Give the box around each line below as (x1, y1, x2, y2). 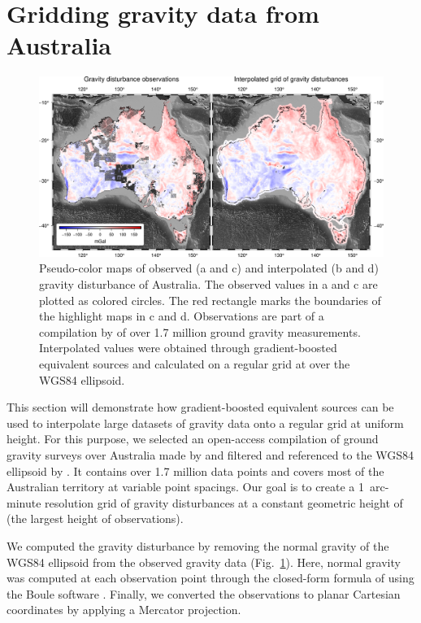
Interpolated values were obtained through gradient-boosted (39, 339, 337, 356)
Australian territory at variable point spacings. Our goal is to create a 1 (7, 478, 365, 495)
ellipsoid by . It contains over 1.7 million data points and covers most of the (7, 462, 384, 479)
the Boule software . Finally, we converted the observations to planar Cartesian (7, 585, 401, 602)
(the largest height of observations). (7, 510, 184, 527)
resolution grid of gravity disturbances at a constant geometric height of (45, 494, 403, 511)
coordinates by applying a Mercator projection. (7, 601, 241, 618)
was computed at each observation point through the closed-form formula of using (7, 569, 414, 586)
